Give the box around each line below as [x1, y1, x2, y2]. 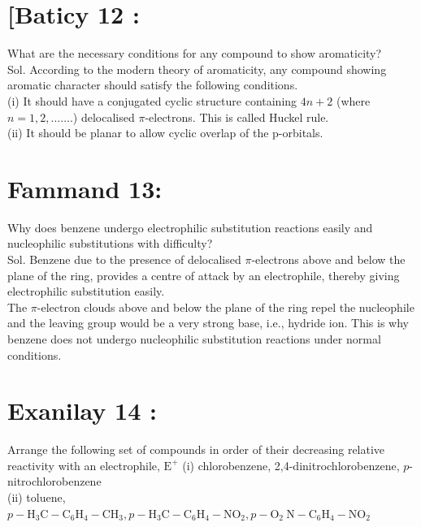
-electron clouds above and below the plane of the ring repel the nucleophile [37, 298, 414, 315]
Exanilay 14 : [7, 394, 157, 427]
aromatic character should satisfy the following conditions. [7, 76, 298, 93]
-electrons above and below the [251, 251, 406, 267]
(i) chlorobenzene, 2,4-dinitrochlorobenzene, [182, 456, 400, 473]
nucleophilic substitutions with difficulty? [7, 235, 213, 252]
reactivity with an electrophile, [7, 456, 160, 473]
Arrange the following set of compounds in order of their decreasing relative [7, 441, 385, 458]
